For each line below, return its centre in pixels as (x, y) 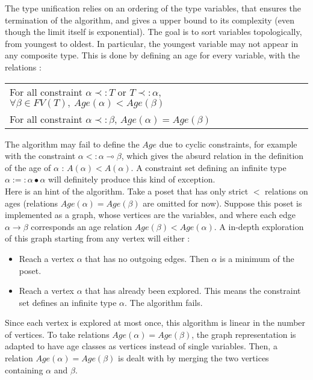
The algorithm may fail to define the (72, 144)
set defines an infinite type (68, 302)
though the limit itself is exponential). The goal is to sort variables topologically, (153, 32)
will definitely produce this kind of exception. (132, 179)
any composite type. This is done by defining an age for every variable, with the (152, 55)
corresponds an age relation (82, 226)
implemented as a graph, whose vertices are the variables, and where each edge (150, 215)
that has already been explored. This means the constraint (193, 291)
